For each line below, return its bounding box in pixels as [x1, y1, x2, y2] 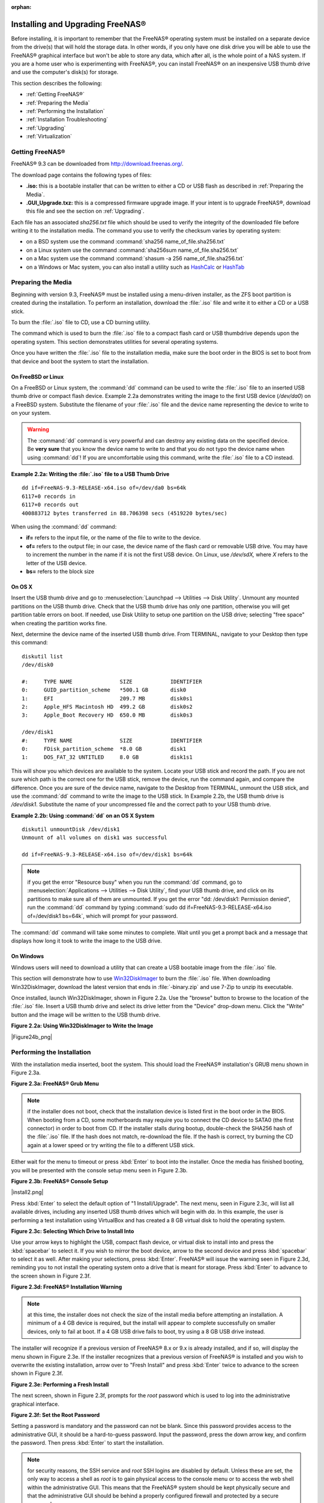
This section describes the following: [11, 79, 102, 87]
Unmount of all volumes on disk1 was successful [22, 834, 167, 841]
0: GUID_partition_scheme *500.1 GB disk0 [22, 687, 187, 694]
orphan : [11, 4, 32, 10]
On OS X [11, 583, 33, 590]
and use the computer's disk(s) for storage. [11, 69, 119, 76]
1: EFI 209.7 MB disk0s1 [22, 695, 193, 702]
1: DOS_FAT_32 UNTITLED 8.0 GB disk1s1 [22, 754, 193, 761]
